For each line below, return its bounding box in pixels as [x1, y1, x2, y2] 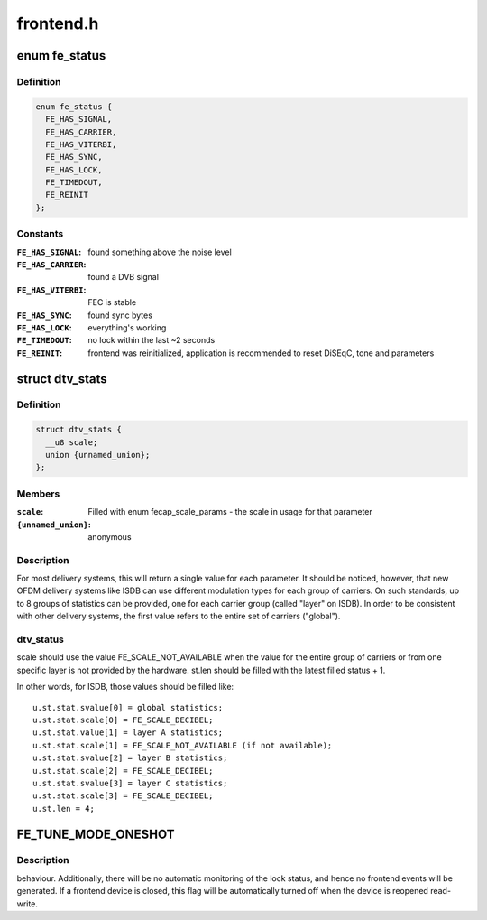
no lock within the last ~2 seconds [87, 335, 216, 346]
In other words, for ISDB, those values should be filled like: [16, 682, 234, 692]
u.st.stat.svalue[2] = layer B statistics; [32, 753, 228, 763]
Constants [16, 228, 64, 240]
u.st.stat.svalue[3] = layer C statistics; [32, 777, 228, 788]
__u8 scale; [45, 437, 98, 447]
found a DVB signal [87, 272, 160, 283]
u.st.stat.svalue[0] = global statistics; [32, 702, 224, 712]
